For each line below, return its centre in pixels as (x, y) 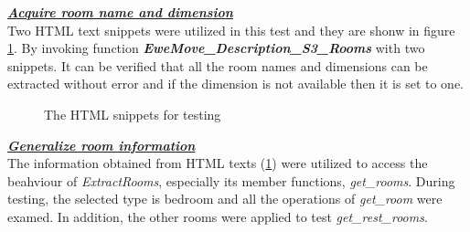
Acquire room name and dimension (120, 12)
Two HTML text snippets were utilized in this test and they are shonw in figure (231, 30)
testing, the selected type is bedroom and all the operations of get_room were (225, 199)
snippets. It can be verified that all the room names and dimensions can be (218, 65)
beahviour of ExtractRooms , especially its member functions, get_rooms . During (231, 180)
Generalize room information (101, 145)
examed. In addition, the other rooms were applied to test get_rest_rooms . (218, 216)
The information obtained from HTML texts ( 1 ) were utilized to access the (218, 163)
